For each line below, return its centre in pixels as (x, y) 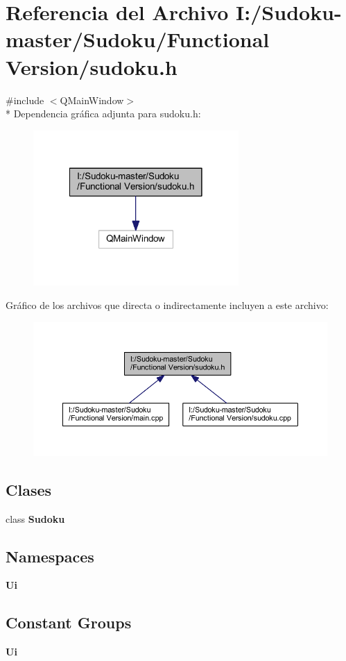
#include (25, 100)
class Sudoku (35, 518)
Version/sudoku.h (92, 66)
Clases (29, 489)
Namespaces (50, 556)
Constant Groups (69, 622)
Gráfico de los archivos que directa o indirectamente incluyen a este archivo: (167, 305)
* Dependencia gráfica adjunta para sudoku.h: (103, 114)
